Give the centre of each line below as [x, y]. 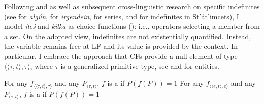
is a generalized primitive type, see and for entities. [140, 66]
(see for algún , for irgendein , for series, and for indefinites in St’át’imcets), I [122, 16]
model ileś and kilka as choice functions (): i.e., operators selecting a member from [132, 26]
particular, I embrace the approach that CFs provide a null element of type [121, 56]
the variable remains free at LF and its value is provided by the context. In [121, 46]
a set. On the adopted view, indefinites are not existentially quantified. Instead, [128, 36]
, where [41, 66]
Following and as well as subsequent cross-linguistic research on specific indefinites [132, 6]
